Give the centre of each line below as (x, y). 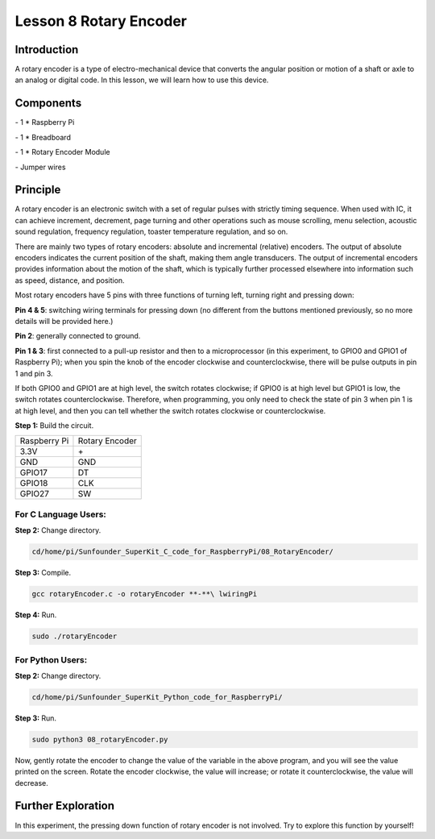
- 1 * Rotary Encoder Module (62, 152)
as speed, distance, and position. (70, 280)
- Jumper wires (40, 167)
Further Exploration (65, 806)
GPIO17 (33, 473)
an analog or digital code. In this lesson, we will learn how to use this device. (142, 80)
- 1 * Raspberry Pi (45, 123)
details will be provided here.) (64, 321)
